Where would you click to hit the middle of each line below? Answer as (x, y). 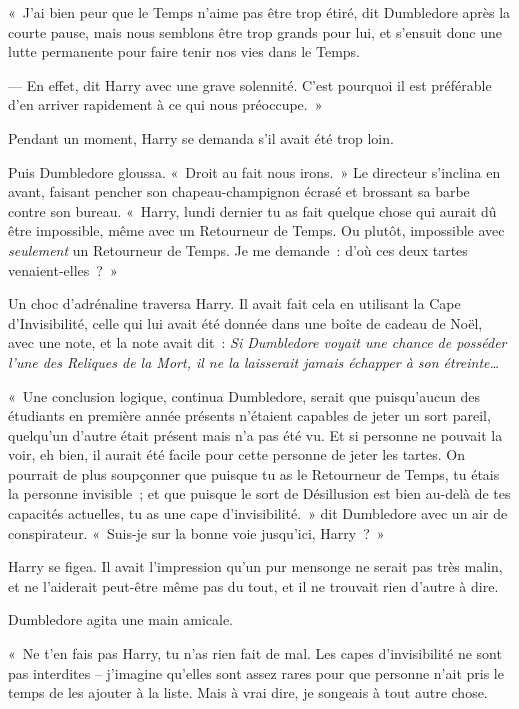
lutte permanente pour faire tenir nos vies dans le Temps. (184, 51)
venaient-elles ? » (63, 269)
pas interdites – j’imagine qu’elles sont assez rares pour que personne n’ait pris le (256, 672)
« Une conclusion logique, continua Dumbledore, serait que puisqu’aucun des (244, 395)
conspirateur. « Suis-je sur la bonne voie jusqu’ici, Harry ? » (196, 532)
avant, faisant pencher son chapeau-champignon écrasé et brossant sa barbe (239, 191)
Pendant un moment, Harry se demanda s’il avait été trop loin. (201, 137)
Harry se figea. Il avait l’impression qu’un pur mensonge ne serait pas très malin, (255, 566)
